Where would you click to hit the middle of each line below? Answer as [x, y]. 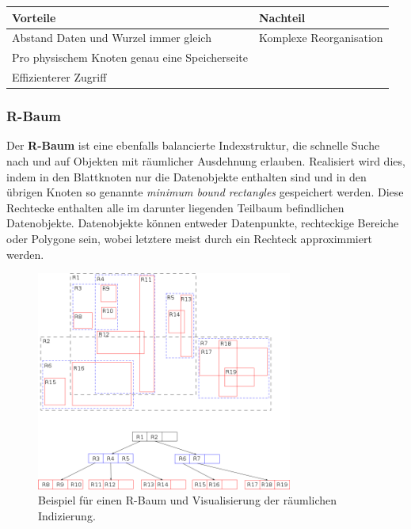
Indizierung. [67, 515]
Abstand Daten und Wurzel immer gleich [112, 38]
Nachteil [282, 17]
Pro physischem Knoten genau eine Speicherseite [130, 57]
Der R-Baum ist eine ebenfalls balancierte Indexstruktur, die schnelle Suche [193, 145]
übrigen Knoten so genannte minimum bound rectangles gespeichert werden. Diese [205, 192]
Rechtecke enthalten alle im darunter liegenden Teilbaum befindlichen [175, 207]
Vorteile [34, 17]
